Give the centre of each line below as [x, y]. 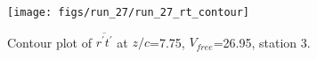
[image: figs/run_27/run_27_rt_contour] [129, 12]
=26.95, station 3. [262, 42]
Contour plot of [49, 42]
